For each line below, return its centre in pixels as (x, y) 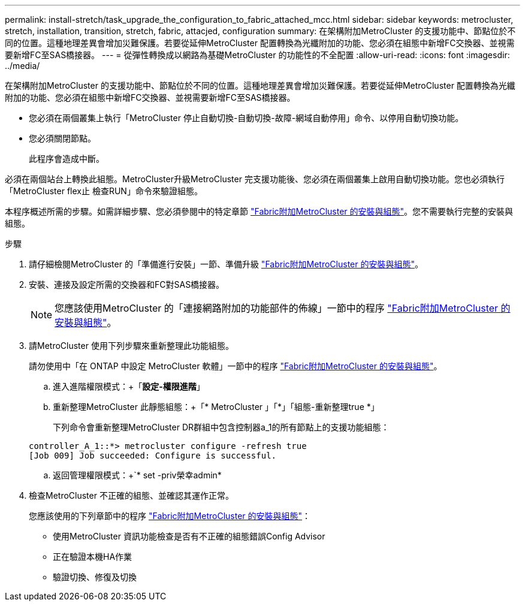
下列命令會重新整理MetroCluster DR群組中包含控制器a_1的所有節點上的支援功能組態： (221, 427)
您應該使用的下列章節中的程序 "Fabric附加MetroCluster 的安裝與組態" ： (170, 516)
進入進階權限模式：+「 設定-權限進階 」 (129, 386)
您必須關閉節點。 (62, 138)
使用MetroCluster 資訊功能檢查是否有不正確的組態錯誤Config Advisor (189, 536)
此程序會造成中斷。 (67, 159)
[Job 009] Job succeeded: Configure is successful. (153, 456)
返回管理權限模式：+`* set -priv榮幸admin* (137, 475)
